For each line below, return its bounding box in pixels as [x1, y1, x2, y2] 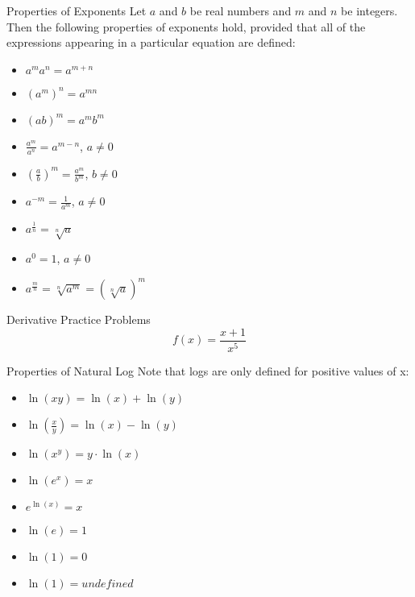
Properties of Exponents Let [6, 2, 147, 19]
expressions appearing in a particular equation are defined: [6, 34, 296, 51]
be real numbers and [189, 2, 292, 19]
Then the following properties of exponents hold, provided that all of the [6, 18, 366, 35]
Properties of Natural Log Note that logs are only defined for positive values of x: [6, 362, 409, 379]
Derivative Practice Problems [6, 311, 151, 328]
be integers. [341, 2, 398, 19]
